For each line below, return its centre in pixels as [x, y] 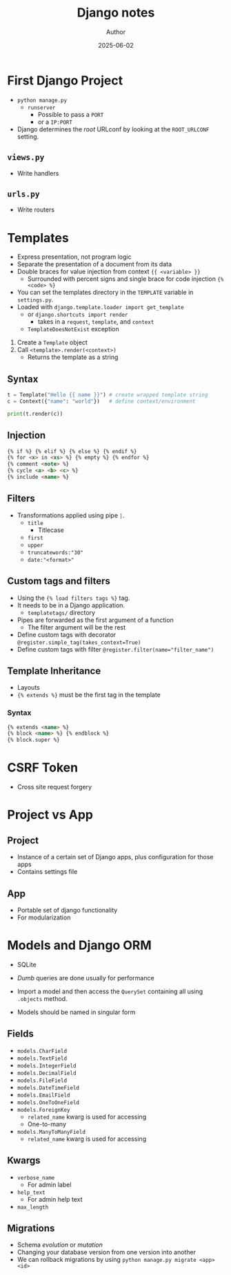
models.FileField [42, 1081]
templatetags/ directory [61, 612]
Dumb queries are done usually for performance [86, 978]
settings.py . [35, 300]
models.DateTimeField [48, 1088]
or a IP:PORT [55, 122]
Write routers [36, 210]
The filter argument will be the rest [77, 627]
